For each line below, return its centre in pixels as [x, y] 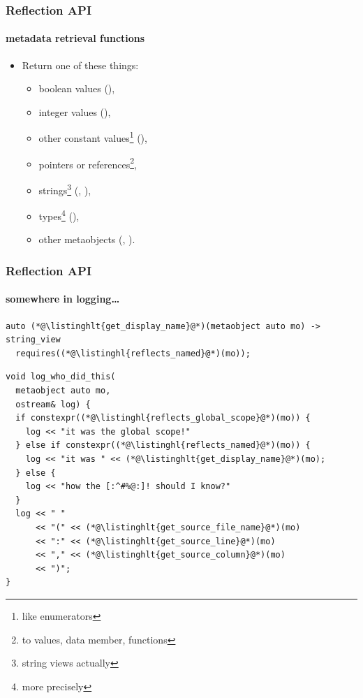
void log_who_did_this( [61, 377]
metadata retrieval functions [75, 38]
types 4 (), [59, 215]
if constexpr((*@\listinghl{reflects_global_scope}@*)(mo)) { [163, 418]
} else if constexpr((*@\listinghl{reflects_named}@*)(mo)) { [163, 445]
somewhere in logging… [63, 299]
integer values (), [75, 111]
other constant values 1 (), [93, 137]
